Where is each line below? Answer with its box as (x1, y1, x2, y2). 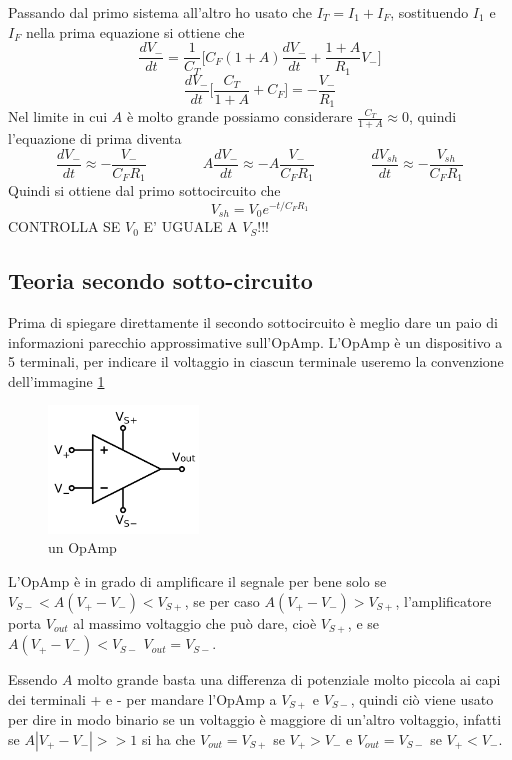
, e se (347, 612, 380, 633)
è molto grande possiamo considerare (126, 106, 353, 127)
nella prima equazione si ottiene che (25, 21, 245, 42)
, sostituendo (390, 2, 469, 22)
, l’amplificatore (395, 590, 492, 611)
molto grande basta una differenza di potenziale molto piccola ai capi (77, 669, 501, 690)
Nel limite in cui (8, 106, 108, 127)
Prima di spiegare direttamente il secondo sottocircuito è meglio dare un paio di (8, 312, 498, 333)
